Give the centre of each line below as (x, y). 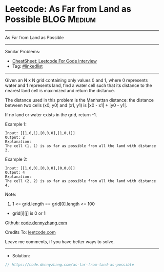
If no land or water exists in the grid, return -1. (51, 115)
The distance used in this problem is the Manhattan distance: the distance (79, 100)
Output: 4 (15, 172)
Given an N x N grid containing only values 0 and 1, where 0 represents (76, 80)
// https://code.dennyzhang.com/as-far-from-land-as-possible (70, 265)
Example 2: (16, 159)
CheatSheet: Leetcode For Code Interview (54, 61)
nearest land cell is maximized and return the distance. (60, 90)
